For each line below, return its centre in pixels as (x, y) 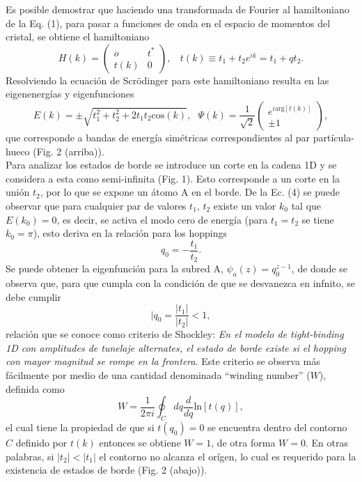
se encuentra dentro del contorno (277, 427)
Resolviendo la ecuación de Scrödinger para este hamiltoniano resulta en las (167, 80)
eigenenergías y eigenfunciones (70, 94)
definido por (41, 443)
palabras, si (30, 456)
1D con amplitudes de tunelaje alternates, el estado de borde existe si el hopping (176, 347)
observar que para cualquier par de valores (96, 205)
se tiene (318, 219)
